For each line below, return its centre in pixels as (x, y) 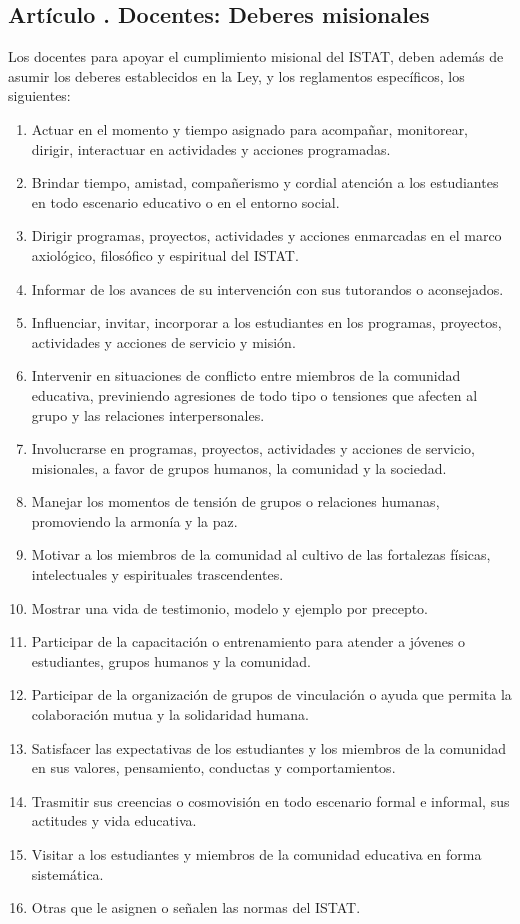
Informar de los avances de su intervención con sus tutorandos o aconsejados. (267, 288)
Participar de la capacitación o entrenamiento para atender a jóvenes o (248, 641)
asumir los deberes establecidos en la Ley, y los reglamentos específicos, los (236, 75)
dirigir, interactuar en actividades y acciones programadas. (211, 148)
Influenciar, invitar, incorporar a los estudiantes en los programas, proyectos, (266, 322)
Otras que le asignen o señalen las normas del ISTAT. (196, 907)
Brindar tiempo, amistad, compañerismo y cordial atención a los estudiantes (265, 182)
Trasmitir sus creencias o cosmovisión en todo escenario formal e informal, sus (270, 800)
